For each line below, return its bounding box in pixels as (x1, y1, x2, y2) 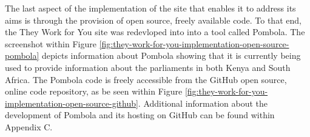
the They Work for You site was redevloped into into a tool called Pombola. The (5, 25, 305, 38)
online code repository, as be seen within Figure (5, 85, 183, 98)
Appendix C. (5, 120, 53, 133)
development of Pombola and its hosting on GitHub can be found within (5, 109, 275, 121)
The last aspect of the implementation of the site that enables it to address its (5, 2, 296, 14)
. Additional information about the (138, 96, 268, 109)
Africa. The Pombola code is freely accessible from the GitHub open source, (5, 73, 287, 85)
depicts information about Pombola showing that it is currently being (42, 49, 301, 62)
